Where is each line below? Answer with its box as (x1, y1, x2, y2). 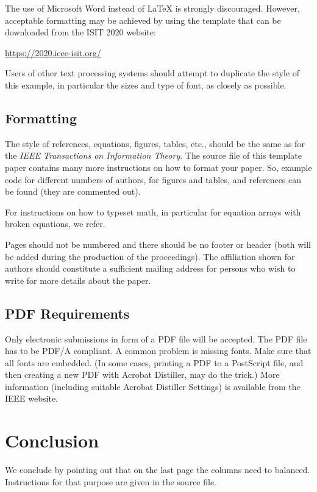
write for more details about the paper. (5, 273, 151, 286)
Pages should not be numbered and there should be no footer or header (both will (5, 237, 311, 250)
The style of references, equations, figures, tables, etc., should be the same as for (5, 137, 305, 150)
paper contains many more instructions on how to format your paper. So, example (5, 161, 312, 173)
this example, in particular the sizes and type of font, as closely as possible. (5, 78, 287, 91)
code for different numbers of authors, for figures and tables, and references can (5, 173, 302, 186)
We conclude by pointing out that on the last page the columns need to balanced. (5, 463, 310, 476)
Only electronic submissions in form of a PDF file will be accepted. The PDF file (5, 332, 307, 345)
